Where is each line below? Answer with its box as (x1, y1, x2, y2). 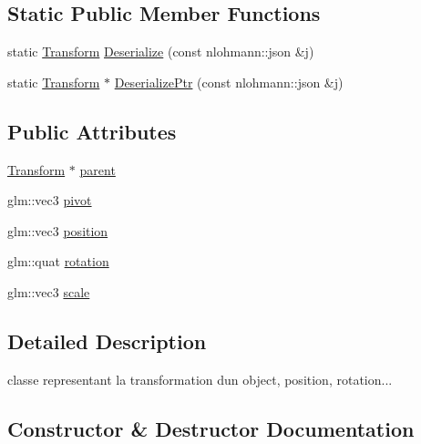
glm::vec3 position (7, 221, 108, 240)
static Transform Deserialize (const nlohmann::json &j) (7, 42, 314, 61)
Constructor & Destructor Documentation (7, 414, 415, 442)
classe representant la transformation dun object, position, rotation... (7, 369, 393, 388)
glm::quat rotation (7, 252, 109, 271)
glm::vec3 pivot (7, 191, 92, 210)
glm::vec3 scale (7, 282, 90, 301)
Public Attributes (7, 117, 177, 145)
